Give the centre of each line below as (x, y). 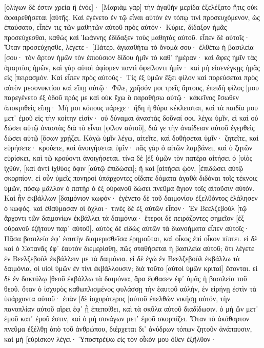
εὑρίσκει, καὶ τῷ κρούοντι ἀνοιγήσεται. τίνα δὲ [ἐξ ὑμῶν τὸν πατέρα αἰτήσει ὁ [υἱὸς (128, 157)
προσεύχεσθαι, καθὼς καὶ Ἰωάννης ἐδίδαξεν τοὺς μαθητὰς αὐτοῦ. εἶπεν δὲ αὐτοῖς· (127, 37)
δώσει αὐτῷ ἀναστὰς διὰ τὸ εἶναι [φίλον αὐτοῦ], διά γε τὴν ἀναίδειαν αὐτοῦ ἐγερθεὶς (129, 128)
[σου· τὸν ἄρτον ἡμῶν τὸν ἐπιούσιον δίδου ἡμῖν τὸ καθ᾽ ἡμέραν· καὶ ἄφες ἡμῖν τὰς (131, 57)
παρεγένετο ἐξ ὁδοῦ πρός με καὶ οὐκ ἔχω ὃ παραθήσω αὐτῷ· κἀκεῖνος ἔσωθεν (121, 97)
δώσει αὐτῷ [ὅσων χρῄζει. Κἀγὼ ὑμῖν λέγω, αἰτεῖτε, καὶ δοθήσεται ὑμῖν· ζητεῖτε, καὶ (131, 137)
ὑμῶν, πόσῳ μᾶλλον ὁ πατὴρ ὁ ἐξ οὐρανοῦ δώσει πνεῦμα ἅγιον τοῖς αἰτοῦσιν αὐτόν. (129, 188)
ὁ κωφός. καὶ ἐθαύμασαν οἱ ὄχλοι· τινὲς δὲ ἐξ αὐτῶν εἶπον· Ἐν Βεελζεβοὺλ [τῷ (126, 208)
